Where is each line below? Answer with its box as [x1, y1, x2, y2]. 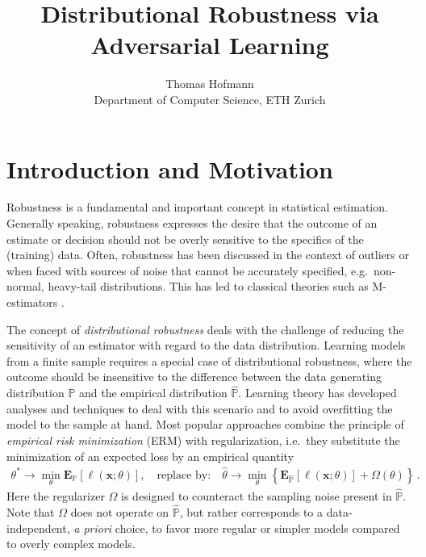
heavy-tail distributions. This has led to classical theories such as [48, 278, 369, 295]
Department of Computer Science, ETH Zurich [94, 90, 326, 107]
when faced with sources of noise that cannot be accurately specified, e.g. [6, 262, 368, 278]
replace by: [157, 469, 211, 481]
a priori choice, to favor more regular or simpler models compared [73, 519, 400, 536]
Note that [6, 503, 55, 520]
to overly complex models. [6, 535, 136, 552]
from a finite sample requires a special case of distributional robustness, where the [6, 352, 412, 369]
